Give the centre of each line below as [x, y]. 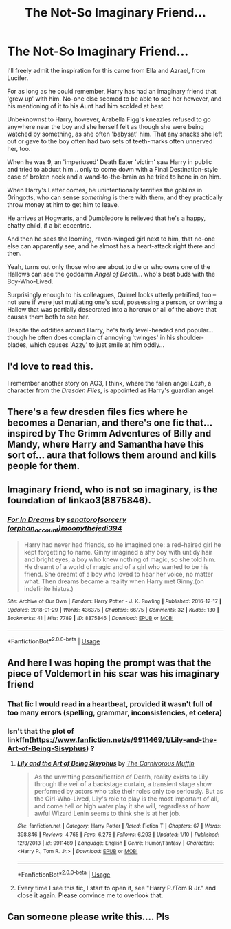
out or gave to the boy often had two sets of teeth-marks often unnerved [110, 141]
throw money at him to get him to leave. [63, 204]
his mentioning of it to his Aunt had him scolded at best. [86, 106]
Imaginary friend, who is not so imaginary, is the [112, 489]
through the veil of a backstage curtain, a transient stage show [123, 784]
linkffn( [20, 739]
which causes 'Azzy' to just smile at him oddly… [97, 344]
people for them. [44, 466]
